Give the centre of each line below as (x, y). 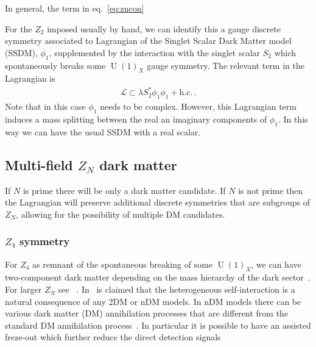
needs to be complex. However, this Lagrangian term (198, 106)
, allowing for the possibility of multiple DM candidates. (121, 214)
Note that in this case (45, 106)
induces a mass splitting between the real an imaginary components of (136, 119)
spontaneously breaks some (55, 65)
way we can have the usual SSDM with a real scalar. (103, 131)
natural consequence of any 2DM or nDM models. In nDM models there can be (153, 301)
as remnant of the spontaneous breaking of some (122, 264)
